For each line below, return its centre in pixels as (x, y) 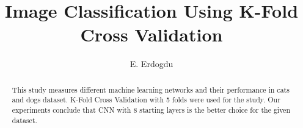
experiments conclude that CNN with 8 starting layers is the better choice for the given (151, 110)
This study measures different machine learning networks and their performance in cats (151, 89)
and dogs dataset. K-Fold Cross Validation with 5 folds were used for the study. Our (146, 100)
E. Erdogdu (151, 64)
